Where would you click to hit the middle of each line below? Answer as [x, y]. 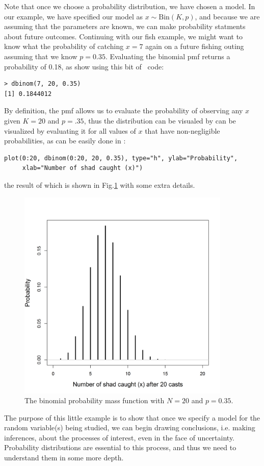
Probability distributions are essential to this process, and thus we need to [120, 447]
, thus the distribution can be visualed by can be [160, 120]
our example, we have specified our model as [74, 16]
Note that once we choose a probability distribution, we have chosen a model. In [130, 6]
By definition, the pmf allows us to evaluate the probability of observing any [124, 111]
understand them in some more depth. [64, 458]
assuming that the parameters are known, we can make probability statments [125, 26]
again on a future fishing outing [195, 46]
